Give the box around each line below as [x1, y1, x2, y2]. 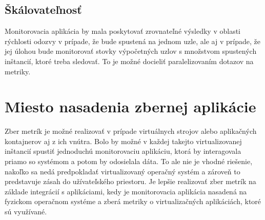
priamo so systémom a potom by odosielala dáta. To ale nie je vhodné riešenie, [5, 156, 253, 167]
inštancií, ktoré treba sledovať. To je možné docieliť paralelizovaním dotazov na [5, 55, 254, 66]
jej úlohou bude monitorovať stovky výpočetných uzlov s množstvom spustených [5, 46, 257, 56]
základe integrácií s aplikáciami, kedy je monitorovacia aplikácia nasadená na [5, 186, 247, 196]
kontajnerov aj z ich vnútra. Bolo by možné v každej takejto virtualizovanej [5, 135, 242, 146]
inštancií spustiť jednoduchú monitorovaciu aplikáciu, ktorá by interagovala [5, 146, 241, 156]
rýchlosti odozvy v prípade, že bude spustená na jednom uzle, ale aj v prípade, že [5, 35, 260, 46]
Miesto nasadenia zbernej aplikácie [5, 96, 256, 117]
